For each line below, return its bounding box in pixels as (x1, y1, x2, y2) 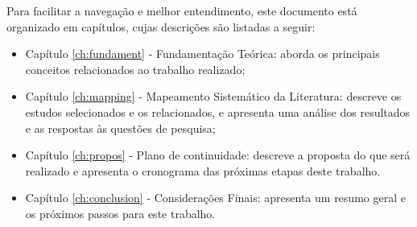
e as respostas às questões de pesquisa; (25, 119, 216, 136)
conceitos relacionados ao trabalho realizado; (25, 60, 246, 77)
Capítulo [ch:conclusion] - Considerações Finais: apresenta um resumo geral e (25, 189, 406, 206)
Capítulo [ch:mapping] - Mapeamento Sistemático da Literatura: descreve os (25, 88, 402, 105)
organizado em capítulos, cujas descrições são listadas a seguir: (6, 18, 316, 35)
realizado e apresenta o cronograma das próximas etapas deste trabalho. (25, 162, 381, 179)
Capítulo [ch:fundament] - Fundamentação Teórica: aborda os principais (25, 45, 380, 62)
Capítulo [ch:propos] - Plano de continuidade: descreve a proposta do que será (25, 147, 411, 163)
